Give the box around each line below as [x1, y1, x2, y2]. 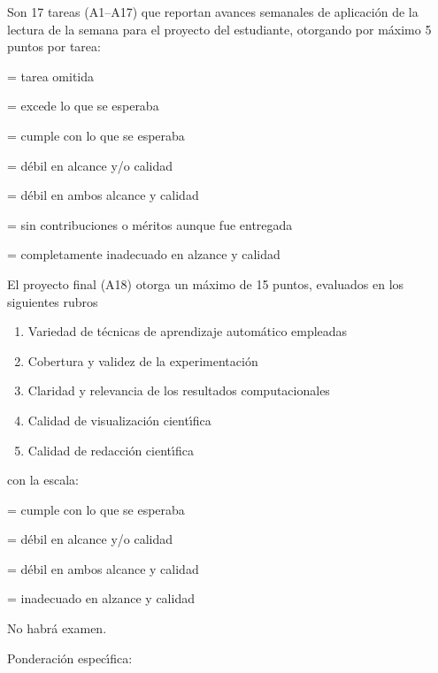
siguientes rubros [7, 292, 98, 310]
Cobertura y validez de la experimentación [27, 351, 258, 370]
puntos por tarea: [7, 37, 101, 56]
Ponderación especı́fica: [7, 648, 133, 667]
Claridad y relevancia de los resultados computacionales [27, 381, 330, 400]
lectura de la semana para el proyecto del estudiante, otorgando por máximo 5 [7, 19, 432, 38]
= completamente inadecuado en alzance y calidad [7, 245, 280, 264]
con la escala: [7, 470, 79, 489]
